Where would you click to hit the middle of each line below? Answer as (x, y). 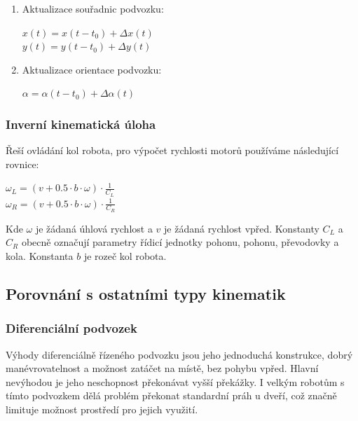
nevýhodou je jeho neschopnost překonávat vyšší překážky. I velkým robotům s (175, 381)
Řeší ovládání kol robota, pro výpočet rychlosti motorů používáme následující (172, 150)
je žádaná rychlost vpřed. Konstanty (242, 228)
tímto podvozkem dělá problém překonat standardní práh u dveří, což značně (171, 395)
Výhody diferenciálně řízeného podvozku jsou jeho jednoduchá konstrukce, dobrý (179, 354)
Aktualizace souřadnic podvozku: (93, 8)
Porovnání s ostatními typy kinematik (146, 294)
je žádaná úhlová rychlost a (94, 228)
